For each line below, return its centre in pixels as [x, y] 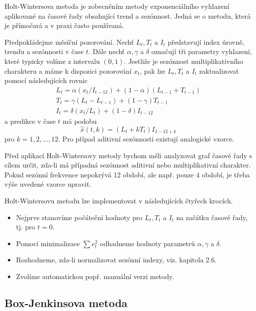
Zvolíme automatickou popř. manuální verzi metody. [95, 276]
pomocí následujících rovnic [46, 80]
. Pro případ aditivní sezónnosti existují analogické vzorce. [146, 139]
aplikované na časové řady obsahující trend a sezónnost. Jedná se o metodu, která [128, 15]
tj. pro [26, 227]
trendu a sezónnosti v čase [44, 51]
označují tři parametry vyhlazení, [202, 51]
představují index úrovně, [206, 42]
